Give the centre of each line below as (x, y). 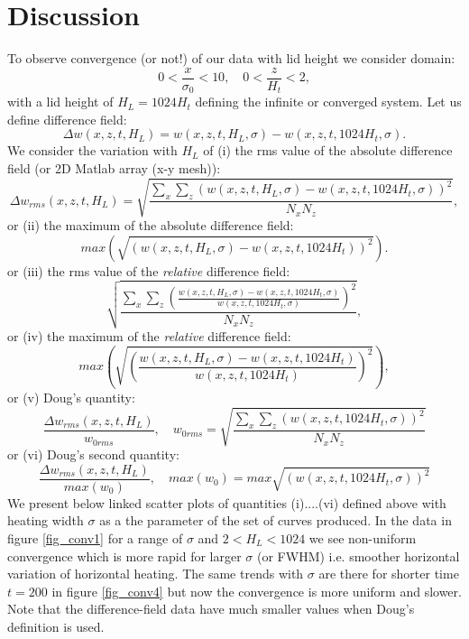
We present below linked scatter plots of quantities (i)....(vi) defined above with (227, 502)
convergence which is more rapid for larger (124, 556)
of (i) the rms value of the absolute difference (328, 150)
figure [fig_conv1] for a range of (95, 537)
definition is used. (56, 626)
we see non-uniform (363, 537)
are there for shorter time (389, 574)
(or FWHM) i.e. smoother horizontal (359, 556)
